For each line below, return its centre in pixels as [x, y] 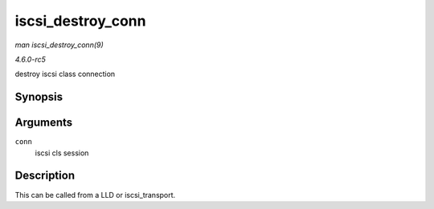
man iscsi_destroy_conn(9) [59, 45]
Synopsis [39, 97]
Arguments [44, 123]
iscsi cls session [62, 153]
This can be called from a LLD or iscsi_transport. [95, 195]
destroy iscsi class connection [65, 74]
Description [45, 176]
